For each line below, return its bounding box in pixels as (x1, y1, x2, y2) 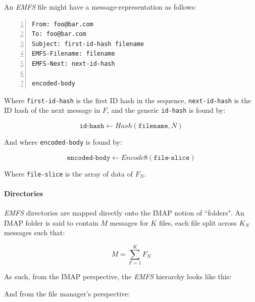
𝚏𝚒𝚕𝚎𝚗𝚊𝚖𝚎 (138, 122, 168, 130)
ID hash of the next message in (4, 105, 100, 115)
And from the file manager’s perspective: (4, 288, 130, 298)
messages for (110, 217, 148, 228)
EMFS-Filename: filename (32, 50, 115, 58)
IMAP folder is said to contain (4, 217, 98, 228)
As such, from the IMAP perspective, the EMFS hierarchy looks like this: (4, 271, 232, 282)
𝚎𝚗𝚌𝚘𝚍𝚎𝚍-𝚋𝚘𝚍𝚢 (67, 154, 111, 161)
